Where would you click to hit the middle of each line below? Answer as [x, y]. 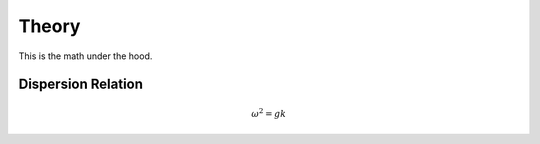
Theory [49, 26]
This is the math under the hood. [85, 56]
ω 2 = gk [269, 112]
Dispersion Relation [81, 84]
